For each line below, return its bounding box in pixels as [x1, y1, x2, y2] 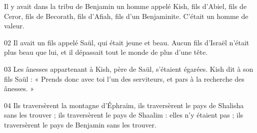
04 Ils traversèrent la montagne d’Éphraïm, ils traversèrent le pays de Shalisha [4, 100, 244, 110]
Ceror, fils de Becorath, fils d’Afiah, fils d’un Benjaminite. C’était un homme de [4, 10, 248, 21]
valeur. [4, 20, 24, 31]
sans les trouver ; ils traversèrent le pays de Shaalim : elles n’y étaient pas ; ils [4, 110, 243, 120]
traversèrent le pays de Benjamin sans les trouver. [4, 119, 156, 130]
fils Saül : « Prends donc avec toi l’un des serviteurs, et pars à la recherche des [4, 73, 244, 84]
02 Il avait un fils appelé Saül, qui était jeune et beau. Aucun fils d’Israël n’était [4, 37, 249, 47]
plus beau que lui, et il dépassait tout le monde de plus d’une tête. [4, 47, 208, 57]
